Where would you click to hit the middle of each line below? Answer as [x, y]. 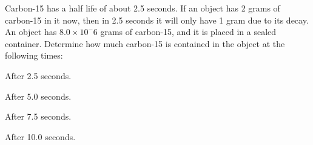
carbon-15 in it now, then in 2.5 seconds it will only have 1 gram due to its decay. [157, 20]
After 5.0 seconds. [38, 96]
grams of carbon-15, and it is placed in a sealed [188, 32]
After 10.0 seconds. [40, 136]
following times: [34, 55]
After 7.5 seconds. [38, 116]
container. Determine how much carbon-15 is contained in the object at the [145, 43]
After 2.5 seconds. [38, 75]
